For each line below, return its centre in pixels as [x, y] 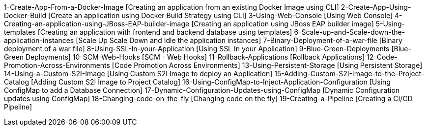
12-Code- [382, 57]
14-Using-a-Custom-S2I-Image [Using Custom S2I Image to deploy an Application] [138, 74]
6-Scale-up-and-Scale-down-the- [350, 32]
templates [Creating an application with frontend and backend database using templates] [148, 32]
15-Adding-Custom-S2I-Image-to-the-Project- [349, 74]
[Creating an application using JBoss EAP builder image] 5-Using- [298, 24]
